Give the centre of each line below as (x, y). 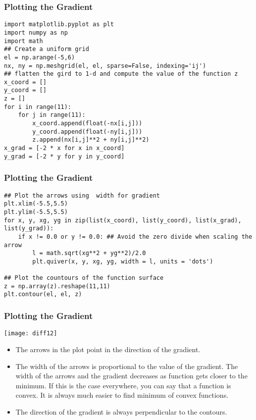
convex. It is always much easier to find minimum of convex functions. (122, 395)
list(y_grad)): (29, 229)
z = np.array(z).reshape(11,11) (57, 286)
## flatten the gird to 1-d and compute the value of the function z (121, 74)
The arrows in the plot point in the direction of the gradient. (108, 349)
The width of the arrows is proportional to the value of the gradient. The (127, 366)
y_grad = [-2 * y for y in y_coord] (64, 156)
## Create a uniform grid (47, 49)
